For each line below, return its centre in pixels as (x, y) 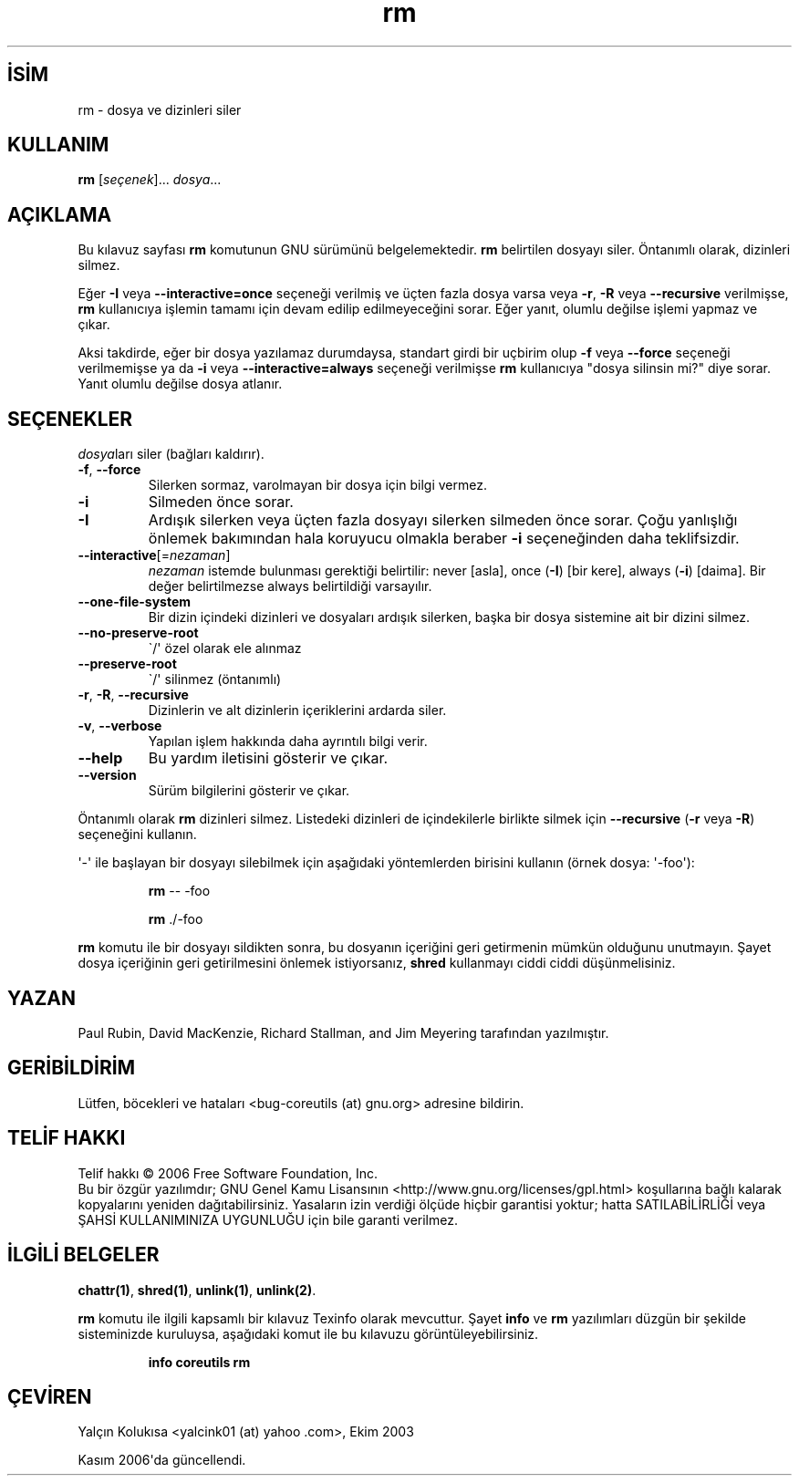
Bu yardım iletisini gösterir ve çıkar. (268, 758)
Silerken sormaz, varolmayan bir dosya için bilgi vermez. (317, 485)
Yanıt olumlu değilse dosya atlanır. (180, 384)
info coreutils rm (199, 1362)
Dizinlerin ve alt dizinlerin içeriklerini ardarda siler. (297, 710)
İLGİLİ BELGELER (83, 1255)
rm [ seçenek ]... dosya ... (150, 180)
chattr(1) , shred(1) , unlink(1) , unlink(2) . (197, 1290)
